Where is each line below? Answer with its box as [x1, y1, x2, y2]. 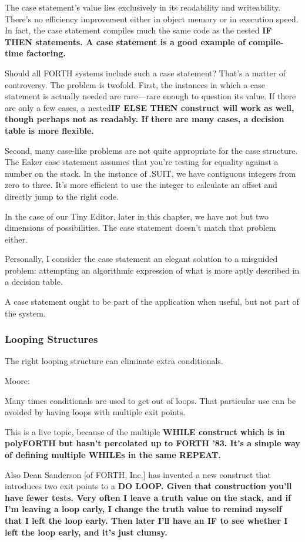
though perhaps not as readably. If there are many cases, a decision [5, 113, 284, 125]
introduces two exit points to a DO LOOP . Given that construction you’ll [5, 480, 292, 492]
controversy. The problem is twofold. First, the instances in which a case [5, 78, 265, 90]
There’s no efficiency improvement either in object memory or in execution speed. [5, 12, 299, 25]
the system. [5, 307, 46, 319]
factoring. [26, 47, 66, 59]
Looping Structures [5, 332, 98, 346]
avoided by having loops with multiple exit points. [5, 406, 186, 418]
